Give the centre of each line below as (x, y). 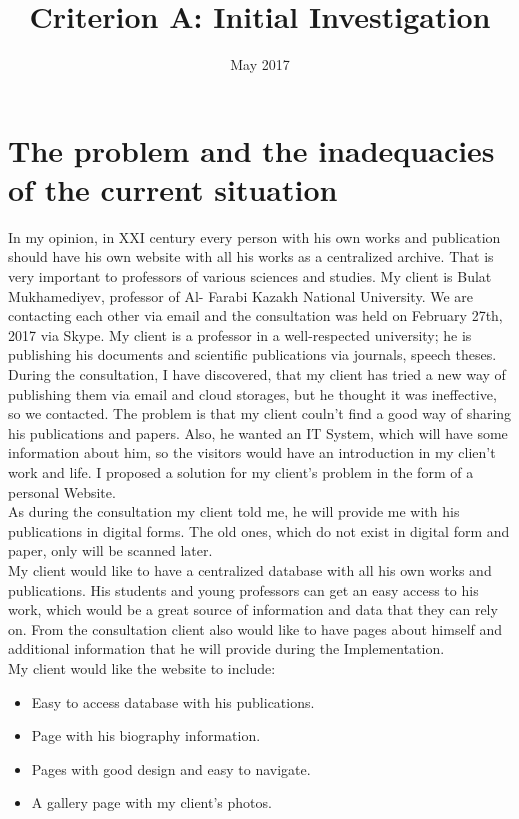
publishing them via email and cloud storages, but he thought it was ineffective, (252, 393)
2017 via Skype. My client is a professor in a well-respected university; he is (240, 334)
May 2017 (260, 64)
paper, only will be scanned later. (110, 550)
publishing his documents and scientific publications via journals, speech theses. (252, 354)
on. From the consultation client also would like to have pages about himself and (255, 628)
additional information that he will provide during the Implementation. (226, 648)
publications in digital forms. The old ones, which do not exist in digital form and (259, 530)
